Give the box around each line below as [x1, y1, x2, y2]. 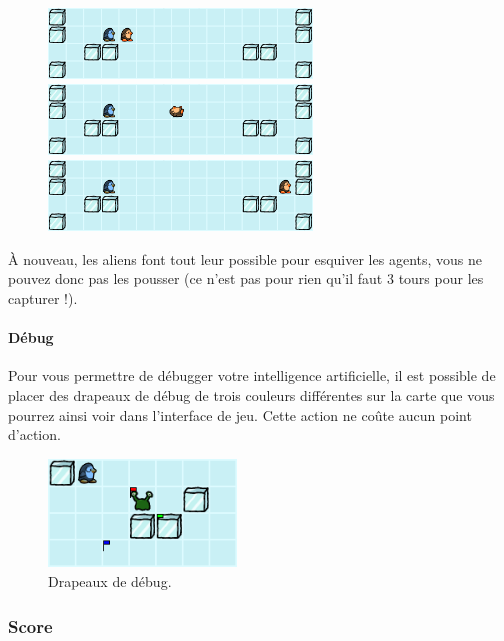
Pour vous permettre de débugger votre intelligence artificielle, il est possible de [8, 365, 496, 386]
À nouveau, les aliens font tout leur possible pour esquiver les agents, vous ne [8, 248, 482, 269]
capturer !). [8, 288, 78, 308]
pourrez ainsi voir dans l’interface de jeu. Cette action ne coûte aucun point [8, 404, 472, 425]
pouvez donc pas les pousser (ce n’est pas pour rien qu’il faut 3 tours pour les [8, 268, 484, 289]
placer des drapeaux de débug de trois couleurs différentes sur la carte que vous [8, 384, 495, 405]
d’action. [8, 424, 61, 445]
